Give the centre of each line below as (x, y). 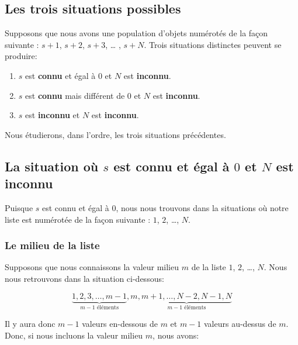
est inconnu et (53, 115)
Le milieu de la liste (52, 245)
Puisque (19, 207)
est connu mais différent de (75, 95)
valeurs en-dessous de (120, 323)
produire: (21, 56)
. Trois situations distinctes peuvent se (213, 44)
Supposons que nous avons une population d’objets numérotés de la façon (136, 33)
